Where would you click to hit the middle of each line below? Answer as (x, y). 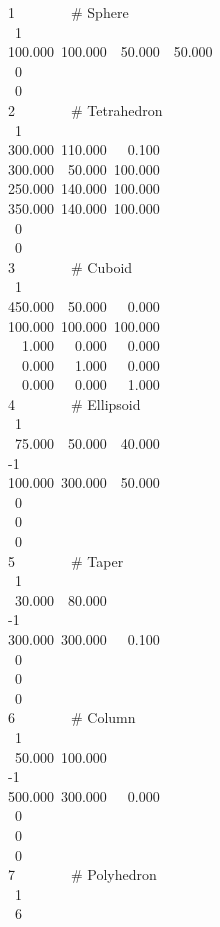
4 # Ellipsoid (74, 403)
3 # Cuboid (70, 266)
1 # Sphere (68, 12)
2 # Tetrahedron (85, 109)
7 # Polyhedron (82, 874)
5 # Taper (65, 560)
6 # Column (71, 717)
